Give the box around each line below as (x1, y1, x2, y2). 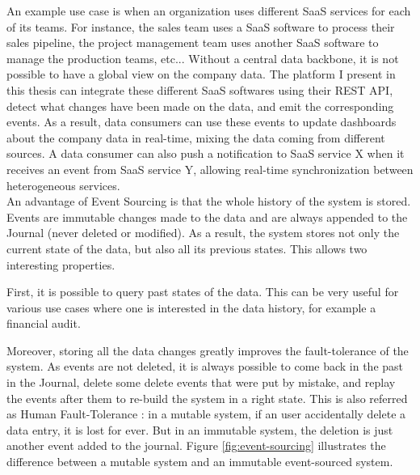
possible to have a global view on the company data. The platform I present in (6, 66, 396, 83)
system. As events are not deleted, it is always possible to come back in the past (6, 358, 404, 375)
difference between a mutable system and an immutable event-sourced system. (6, 453, 393, 470)
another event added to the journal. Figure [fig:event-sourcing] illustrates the (6, 437, 386, 454)
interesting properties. (6, 256, 115, 273)
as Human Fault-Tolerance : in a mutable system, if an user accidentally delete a (6, 405, 406, 422)
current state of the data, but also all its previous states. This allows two (6, 240, 367, 257)
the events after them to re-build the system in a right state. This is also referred (6, 389, 408, 406)
